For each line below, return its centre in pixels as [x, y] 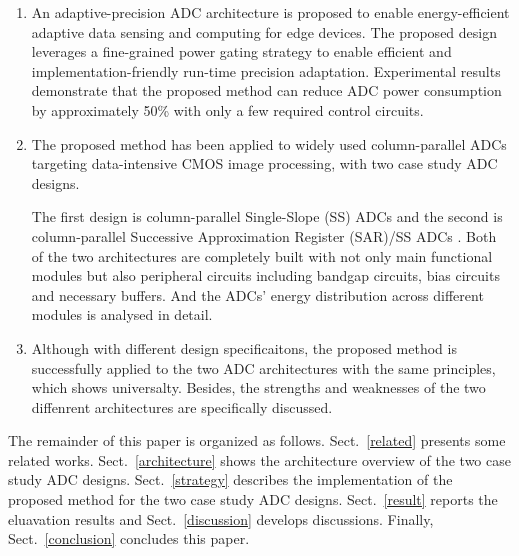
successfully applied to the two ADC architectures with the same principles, [263, 367]
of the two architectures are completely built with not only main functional [262, 255]
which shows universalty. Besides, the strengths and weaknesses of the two [258, 387]
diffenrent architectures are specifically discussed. [182, 406]
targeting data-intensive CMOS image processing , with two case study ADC [264, 163]
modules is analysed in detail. [122, 314]
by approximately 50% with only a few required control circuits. [227, 109]
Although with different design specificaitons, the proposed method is [244, 347]
